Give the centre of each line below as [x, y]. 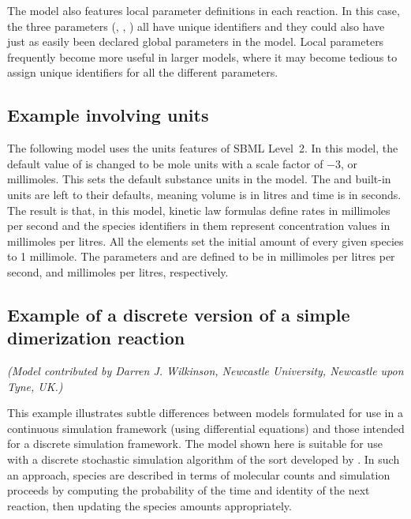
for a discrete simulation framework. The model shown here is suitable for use [195, 444]
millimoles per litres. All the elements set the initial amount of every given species [205, 241]
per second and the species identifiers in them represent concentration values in [199, 226]
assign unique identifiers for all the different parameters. [143, 72]
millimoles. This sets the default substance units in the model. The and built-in [199, 179]
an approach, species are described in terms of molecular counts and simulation [199, 474]
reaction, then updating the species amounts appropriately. [149, 505]
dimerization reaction [96, 338]
